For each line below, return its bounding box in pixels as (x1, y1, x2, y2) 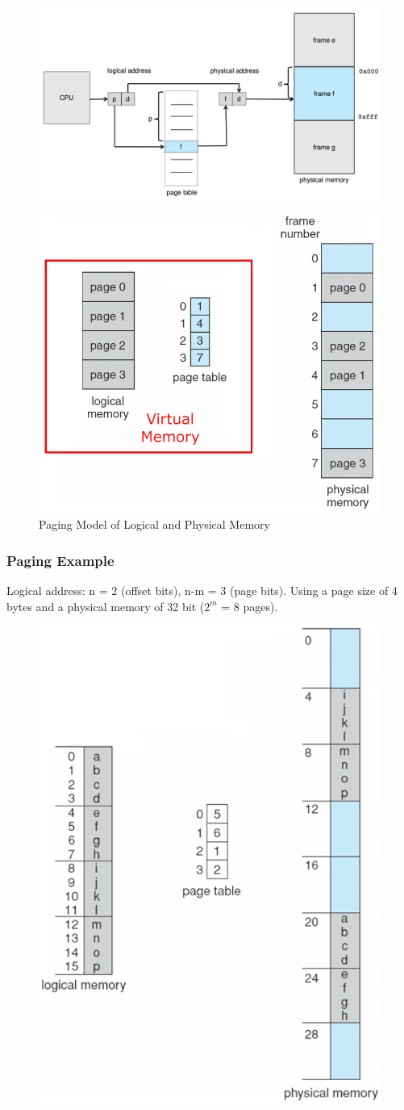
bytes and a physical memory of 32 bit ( (6, 597, 205, 614)
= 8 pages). (221, 597, 278, 614)
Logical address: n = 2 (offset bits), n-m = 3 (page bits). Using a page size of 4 (6, 582, 398, 599)
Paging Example (6, 550, 115, 570)
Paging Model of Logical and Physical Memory (39, 516, 270, 533)
